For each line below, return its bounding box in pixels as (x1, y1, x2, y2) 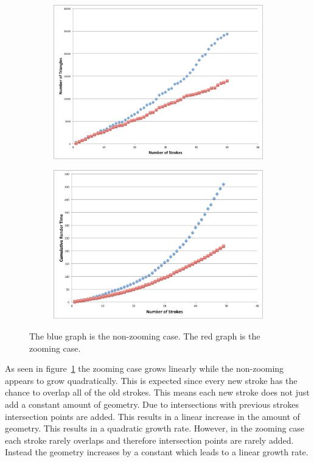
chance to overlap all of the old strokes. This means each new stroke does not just (5, 386, 310, 399)
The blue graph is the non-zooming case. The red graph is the (29, 329, 260, 342)
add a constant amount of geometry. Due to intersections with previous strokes (5, 397, 299, 410)
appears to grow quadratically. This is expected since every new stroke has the (5, 374, 298, 386)
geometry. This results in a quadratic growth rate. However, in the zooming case (5, 422, 305, 435)
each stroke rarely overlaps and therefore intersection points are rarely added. (5, 433, 294, 446)
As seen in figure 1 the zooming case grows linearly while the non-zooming (5, 362, 284, 375)
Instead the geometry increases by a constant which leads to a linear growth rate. (5, 446, 309, 458)
